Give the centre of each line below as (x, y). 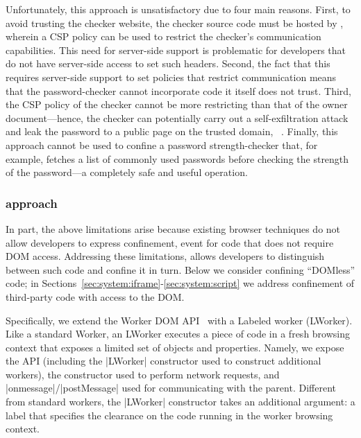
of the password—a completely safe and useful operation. (127, 172)
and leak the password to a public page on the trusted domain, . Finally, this (172, 131)
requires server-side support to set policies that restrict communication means (171, 77)
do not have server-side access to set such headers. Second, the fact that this (168, 63)
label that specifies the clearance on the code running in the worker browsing (169, 415)
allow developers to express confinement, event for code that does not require (170, 242)
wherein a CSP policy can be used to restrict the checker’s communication (163, 36)
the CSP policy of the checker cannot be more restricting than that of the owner (177, 104)
